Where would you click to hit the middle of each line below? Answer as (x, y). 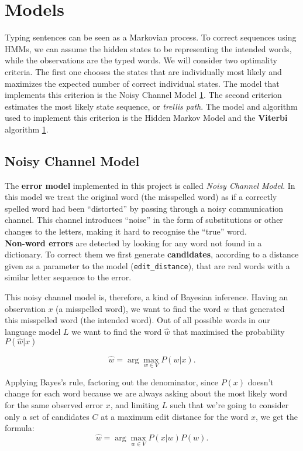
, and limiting (135, 405)
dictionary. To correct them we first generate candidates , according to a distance (152, 254)
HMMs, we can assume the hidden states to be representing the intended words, (148, 48)
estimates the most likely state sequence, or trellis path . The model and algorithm (151, 106)
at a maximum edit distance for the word (175, 416)
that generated (258, 308)
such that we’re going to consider (229, 405)
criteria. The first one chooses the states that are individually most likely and (143, 71)
